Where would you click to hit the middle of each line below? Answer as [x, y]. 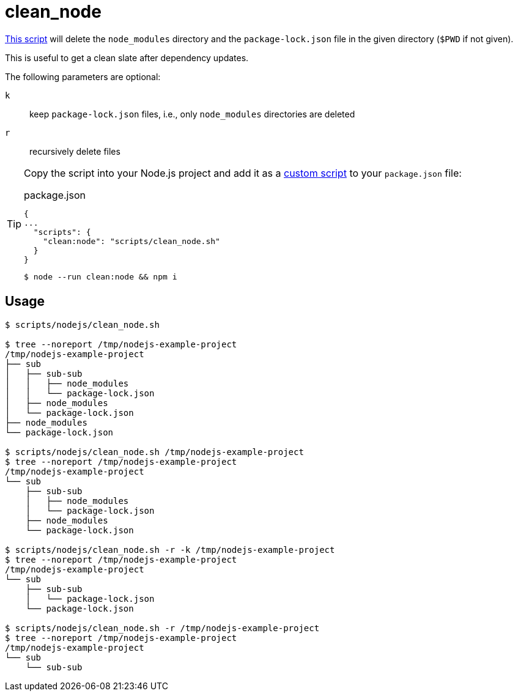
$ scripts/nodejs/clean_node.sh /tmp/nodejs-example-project [154, 452]
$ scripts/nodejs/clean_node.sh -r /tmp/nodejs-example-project [162, 628]
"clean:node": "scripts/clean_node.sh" [131, 241]
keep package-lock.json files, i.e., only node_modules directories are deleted [192, 114]
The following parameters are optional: [83, 76]
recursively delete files [75, 151]
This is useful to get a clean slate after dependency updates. [127, 57]
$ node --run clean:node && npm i [101, 276]
